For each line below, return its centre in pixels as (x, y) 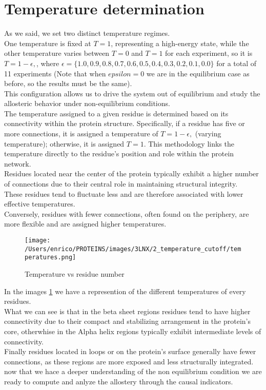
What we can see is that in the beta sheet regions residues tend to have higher (127, 311)
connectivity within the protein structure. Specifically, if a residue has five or (125, 123)
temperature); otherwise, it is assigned (64, 143)
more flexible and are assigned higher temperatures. (85, 224)
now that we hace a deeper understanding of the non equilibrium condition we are (133, 371)
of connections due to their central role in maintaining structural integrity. (121, 184)
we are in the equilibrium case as (198, 73)
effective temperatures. (40, 204)
